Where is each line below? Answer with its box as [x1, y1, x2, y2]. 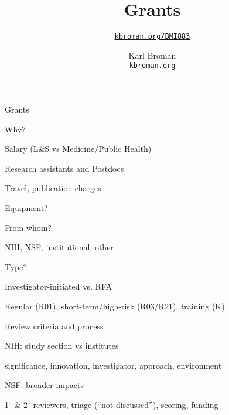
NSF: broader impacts [5, 379, 84, 391]
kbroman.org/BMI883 [114, 32, 190, 41]
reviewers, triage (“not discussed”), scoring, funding [33, 398, 218, 410]
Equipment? [5, 202, 48, 213]
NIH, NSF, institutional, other [5, 241, 114, 253]
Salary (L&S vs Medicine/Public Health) [5, 142, 152, 155]
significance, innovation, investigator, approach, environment [5, 359, 222, 371]
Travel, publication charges [5, 182, 101, 194]
